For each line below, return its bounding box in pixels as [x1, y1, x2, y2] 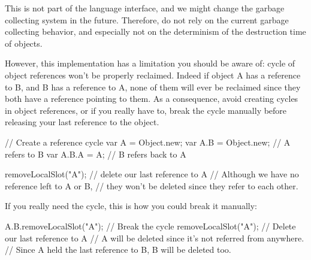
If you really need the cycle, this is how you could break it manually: [5, 199, 258, 212]
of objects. [5, 37, 43, 49]
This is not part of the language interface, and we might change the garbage [5, 2, 285, 14]
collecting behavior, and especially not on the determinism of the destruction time [5, 25, 306, 38]
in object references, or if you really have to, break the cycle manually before [5, 104, 287, 116]
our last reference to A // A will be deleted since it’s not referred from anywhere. [5, 231, 304, 244]
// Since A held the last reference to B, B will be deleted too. [5, 243, 231, 256]
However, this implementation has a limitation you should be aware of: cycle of [5, 57, 295, 69]
